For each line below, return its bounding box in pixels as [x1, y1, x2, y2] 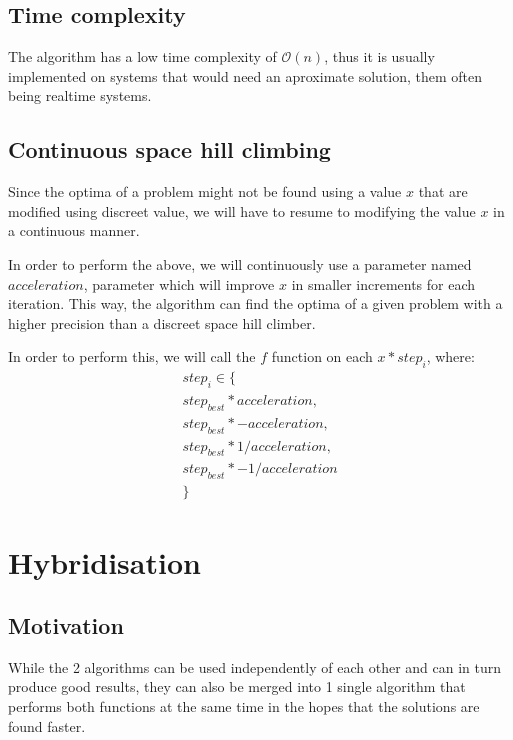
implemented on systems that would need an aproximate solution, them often [8, 65, 482, 86]
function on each [271, 346, 373, 367]
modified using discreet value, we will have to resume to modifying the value [8, 200, 476, 221]
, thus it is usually [324, 46, 435, 67]
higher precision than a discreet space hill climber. [8, 312, 316, 333]
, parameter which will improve [83, 273, 275, 294]
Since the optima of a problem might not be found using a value [8, 181, 402, 202]
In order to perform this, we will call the [8, 346, 256, 367]
